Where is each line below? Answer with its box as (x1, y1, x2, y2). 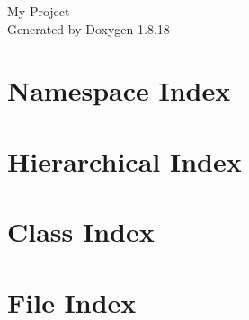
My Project (7, 2, 70, 20)
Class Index (7, 213, 155, 250)
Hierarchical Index (7, 142, 242, 179)
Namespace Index (7, 72, 231, 109)
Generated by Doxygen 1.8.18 (7, 19, 170, 38)
